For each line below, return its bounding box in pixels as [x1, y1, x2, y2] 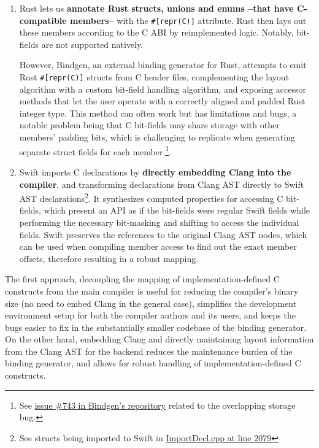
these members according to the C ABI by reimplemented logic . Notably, [19, 26, 294, 39]
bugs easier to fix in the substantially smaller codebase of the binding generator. [5, 320, 307, 333]
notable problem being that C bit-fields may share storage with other [19, 118, 280, 131]
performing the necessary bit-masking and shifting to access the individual [19, 215, 299, 228]
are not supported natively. [41, 37, 144, 50]
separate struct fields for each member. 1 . [19, 143, 172, 158]
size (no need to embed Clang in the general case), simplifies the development [5, 296, 297, 309]
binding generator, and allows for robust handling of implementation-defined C [5, 357, 301, 369]
